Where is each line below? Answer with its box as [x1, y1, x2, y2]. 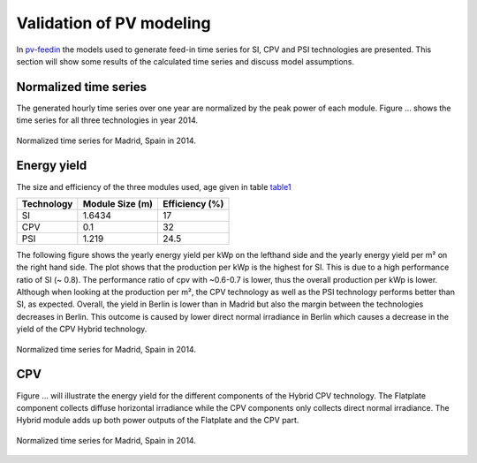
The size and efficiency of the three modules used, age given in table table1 [16, 181, 291, 192]
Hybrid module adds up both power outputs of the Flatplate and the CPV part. [16, 415, 299, 426]
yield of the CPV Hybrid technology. [16, 323, 148, 335]
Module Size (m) [82, 197, 154, 209]
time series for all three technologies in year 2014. [16, 115, 199, 125]
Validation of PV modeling [16, 13, 211, 33]
